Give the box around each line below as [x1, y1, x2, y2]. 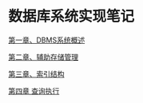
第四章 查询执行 [8, 85, 60, 96]
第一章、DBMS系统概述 [8, 35, 85, 45]
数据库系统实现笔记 [8, 7, 135, 26]
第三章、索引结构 [8, 69, 65, 78]
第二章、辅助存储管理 [8, 52, 78, 61]
